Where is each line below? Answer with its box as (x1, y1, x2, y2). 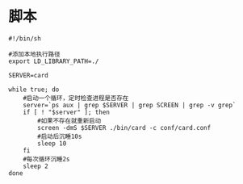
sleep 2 (23, 162, 48, 170)
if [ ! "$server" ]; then (23, 108, 111, 116)
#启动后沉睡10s (37, 132, 82, 140)
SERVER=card (8, 71, 48, 79)
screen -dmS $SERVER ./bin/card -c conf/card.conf (37, 123, 212, 132)
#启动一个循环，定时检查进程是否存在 (23, 94, 129, 102)
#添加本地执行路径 (8, 50, 61, 58)
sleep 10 (37, 139, 67, 148)
